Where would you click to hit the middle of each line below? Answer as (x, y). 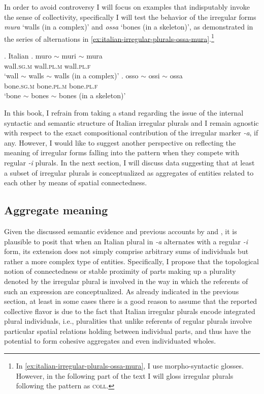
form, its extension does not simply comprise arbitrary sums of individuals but (126, 251)
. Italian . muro (28, 56)
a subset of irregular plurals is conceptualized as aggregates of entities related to (129, 172)
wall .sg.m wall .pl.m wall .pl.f (47, 65)
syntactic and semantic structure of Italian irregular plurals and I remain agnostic (131, 122)
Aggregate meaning (56, 210)
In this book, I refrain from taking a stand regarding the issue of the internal (124, 112)
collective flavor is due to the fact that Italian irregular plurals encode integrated (130, 311)
